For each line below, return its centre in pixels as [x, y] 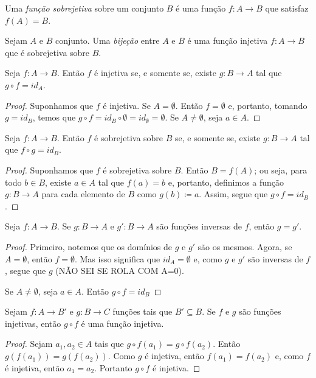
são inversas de [275, 258]
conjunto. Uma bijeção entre [107, 40]
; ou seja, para [281, 170]
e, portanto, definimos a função [226, 182]
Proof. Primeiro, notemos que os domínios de [88, 246]
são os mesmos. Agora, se [245, 246]
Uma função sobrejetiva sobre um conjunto [84, 8]
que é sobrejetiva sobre [47, 52]
